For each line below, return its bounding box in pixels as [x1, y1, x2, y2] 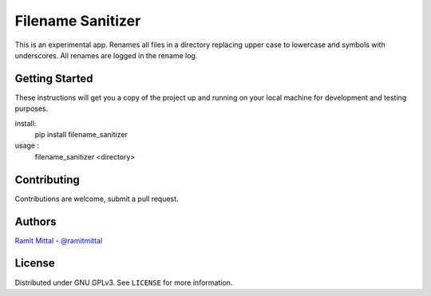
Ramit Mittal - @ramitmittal [14, 235, 103, 245]
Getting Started [14, 72, 93, 85]
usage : [14, 140, 40, 151]
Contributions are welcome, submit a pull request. [14, 194, 179, 203]
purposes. [14, 104, 49, 113]
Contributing [14, 172, 80, 187]
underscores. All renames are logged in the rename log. [14, 50, 198, 60]
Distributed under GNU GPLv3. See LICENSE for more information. [14, 278, 233, 287]
